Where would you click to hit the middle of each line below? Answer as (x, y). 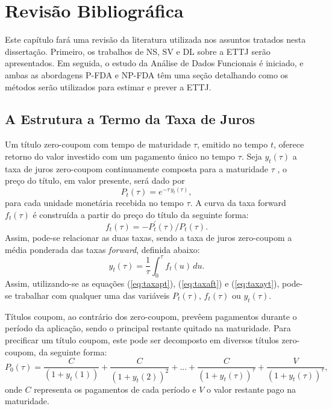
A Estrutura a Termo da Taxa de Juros (130, 119)
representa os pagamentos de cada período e (115, 389)
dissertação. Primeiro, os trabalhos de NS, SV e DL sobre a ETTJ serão (138, 51)
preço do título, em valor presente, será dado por (95, 180)
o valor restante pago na (251, 389)
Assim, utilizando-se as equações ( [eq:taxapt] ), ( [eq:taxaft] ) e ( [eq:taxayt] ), (142, 283)
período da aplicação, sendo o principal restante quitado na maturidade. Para (148, 328)
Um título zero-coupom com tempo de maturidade (98, 144)
